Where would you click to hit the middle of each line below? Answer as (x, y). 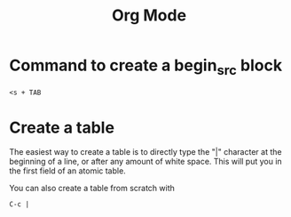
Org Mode (149, 16)
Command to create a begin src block (145, 67)
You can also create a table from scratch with (92, 189)
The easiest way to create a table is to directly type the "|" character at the (145, 152)
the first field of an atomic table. (67, 171)
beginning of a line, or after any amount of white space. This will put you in (145, 162)
